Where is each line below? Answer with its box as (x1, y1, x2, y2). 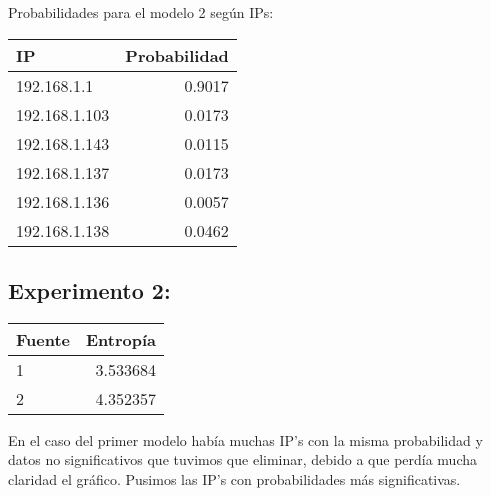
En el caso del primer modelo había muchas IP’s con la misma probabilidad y (8, 429, 483, 450)
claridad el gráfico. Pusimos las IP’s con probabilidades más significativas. (8, 468, 461, 489)
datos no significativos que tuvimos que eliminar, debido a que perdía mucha (8, 449, 478, 470)
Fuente (16, 327, 71, 351)
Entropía (86, 327, 157, 351)
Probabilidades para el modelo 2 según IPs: (8, 2, 274, 22)
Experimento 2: (8, 274, 171, 305)
